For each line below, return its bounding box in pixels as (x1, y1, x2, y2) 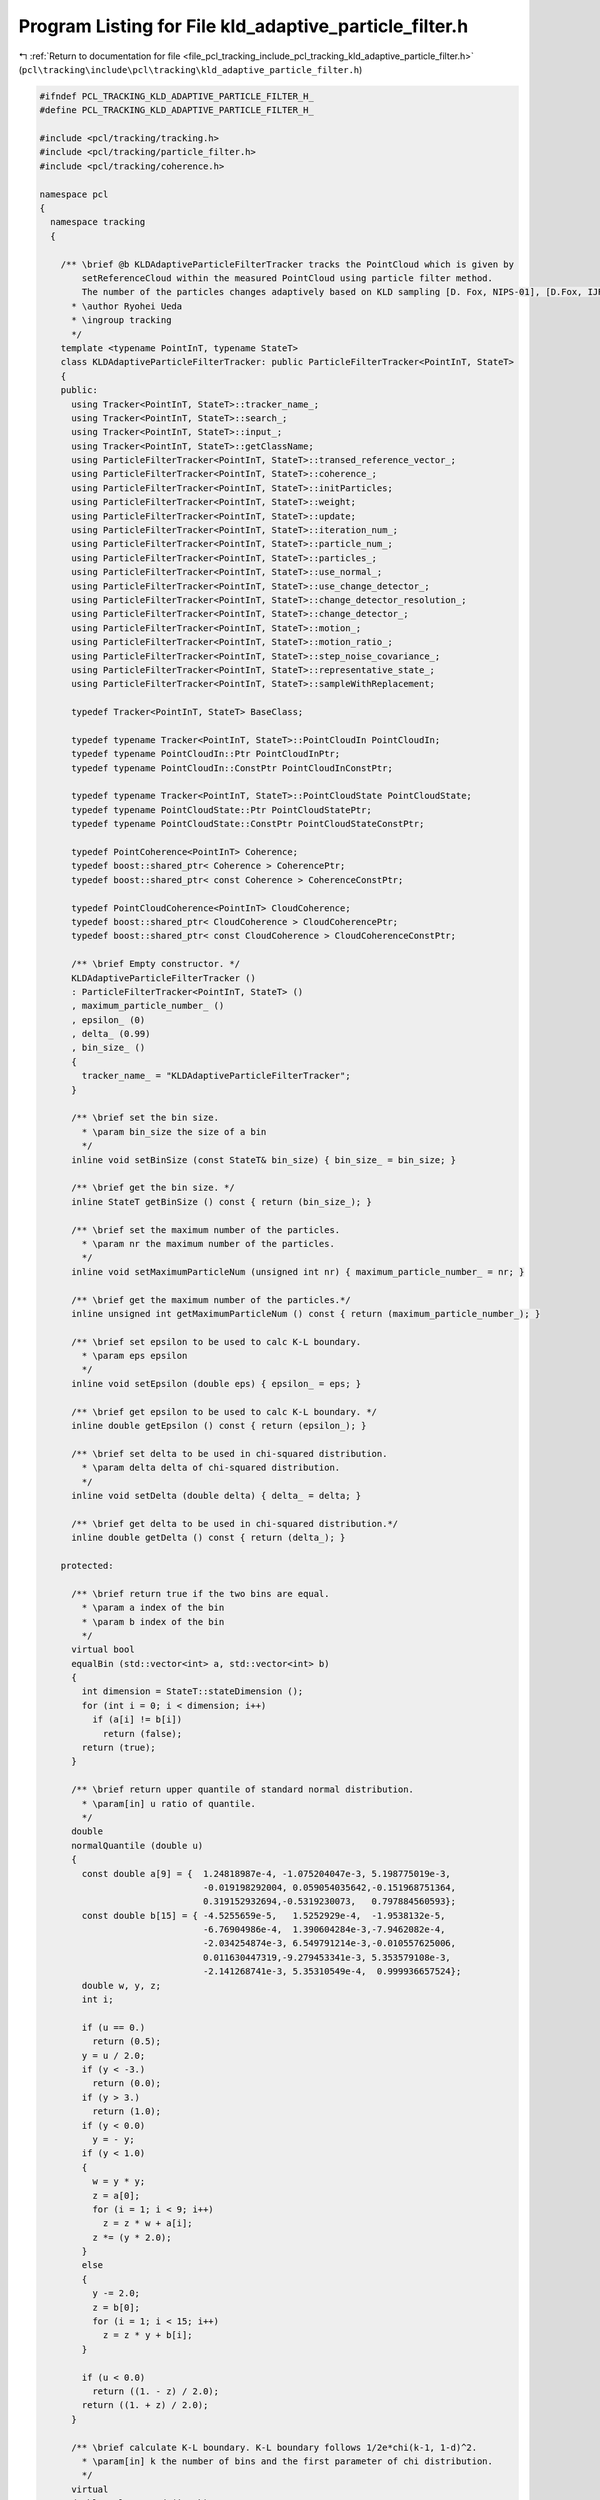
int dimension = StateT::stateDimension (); (81, 1686, 304, 1697)
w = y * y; (91, 2176, 146, 2187)
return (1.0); (91, 2106, 162, 2117)
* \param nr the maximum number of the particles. (81, 1238, 335, 1249)
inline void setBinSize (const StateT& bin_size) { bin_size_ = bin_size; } (71, 1154, 457, 1165)
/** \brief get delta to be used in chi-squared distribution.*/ (71, 1518, 399, 1529)
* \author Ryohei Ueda (71, 300, 183, 312)
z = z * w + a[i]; (102, 2218, 194, 2229)
